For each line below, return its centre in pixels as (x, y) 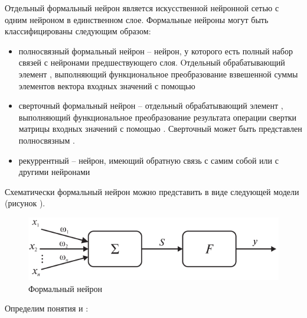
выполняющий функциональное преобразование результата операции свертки (158, 117)
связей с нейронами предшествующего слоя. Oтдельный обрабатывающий (152, 62)
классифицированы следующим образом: (78, 31)
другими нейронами (54, 172)
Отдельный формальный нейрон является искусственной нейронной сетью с (142, 8)
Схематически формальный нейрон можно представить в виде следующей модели (152, 191)
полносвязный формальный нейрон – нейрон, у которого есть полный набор (156, 51)
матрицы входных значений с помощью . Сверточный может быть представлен (160, 129)
